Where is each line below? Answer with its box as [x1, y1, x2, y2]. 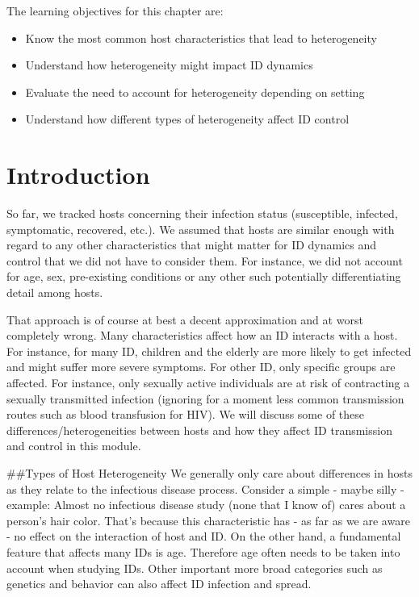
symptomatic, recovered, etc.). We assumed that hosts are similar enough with [6, 220, 395, 237]
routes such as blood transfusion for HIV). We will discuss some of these [6, 406, 365, 423]
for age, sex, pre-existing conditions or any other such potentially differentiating [6, 268, 401, 285]
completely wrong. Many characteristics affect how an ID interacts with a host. [6, 327, 398, 344]
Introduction [6, 158, 150, 191]
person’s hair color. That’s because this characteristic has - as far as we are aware [6, 511, 410, 528]
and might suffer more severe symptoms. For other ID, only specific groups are [6, 358, 396, 375]
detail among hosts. [6, 284, 103, 301]
